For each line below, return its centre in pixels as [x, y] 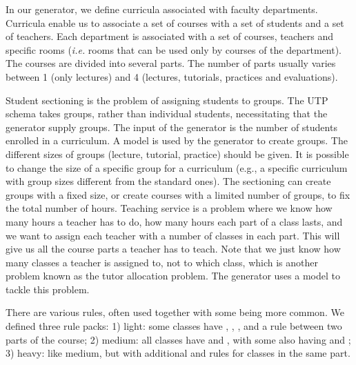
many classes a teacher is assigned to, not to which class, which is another [162, 262]
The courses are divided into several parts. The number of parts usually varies [171, 63]
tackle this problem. [48, 289]
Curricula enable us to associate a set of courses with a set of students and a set [175, 22]
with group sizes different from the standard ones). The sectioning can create [168, 181]
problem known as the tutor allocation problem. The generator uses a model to [173, 276]
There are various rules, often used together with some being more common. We [175, 312]
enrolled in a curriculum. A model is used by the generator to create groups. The [177, 140]
